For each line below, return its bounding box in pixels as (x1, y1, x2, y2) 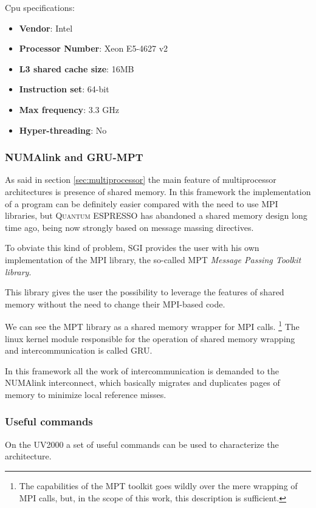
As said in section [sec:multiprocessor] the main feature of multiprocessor (5, 173, 276, 186)
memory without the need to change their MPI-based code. (5, 297, 225, 310)
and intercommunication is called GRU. (5, 344, 153, 357)
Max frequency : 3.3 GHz (19, 103, 119, 115)
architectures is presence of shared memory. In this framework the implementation (5, 185, 311, 197)
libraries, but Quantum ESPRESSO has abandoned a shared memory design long (5, 209, 307, 222)
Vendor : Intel (19, 21, 73, 34)
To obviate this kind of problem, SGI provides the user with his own (5, 241, 259, 254)
